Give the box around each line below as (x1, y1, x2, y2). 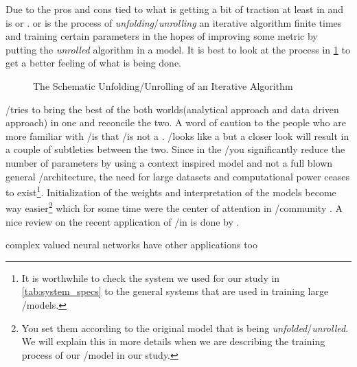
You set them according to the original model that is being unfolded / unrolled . (21, 320, 349, 335)
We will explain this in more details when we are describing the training (21, 334, 325, 348)
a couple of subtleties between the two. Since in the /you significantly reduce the (5, 142, 345, 156)
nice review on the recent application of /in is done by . (5, 214, 240, 228)
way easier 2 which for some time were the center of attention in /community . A (5, 199, 343, 215)
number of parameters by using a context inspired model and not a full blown (5, 155, 333, 169)
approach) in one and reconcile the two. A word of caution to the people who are (5, 115, 346, 130)
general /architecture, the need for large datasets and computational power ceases (5, 169, 350, 183)
